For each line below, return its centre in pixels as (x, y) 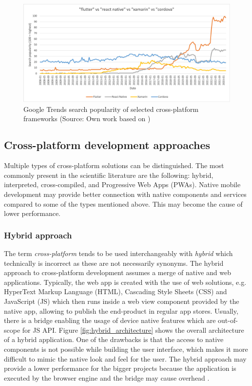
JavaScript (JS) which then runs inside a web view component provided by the (122, 301)
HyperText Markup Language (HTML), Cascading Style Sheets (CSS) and (116, 291)
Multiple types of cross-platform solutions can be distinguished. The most (114, 165)
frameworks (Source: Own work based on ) (87, 118)
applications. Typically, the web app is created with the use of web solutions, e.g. (125, 282)
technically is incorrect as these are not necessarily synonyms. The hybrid (114, 263)
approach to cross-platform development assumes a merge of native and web (117, 272)
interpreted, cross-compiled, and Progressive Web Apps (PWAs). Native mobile (122, 184)
